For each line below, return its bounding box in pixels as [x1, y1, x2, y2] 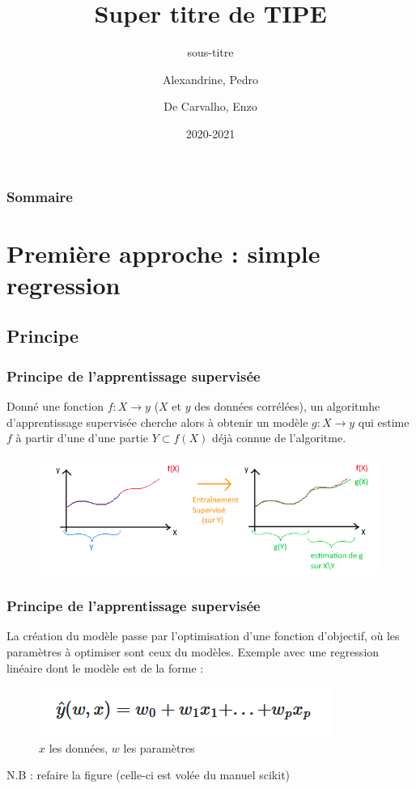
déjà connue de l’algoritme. [212, 429, 346, 446]
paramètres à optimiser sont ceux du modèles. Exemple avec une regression [6, 643, 380, 660]
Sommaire [6, 186, 73, 206]
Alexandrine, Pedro [162, 70, 259, 87]
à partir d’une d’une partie [15, 429, 149, 446]
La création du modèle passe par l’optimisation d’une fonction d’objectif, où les [6, 627, 400, 644]
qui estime [358, 413, 410, 430]
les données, [49, 739, 108, 756]
